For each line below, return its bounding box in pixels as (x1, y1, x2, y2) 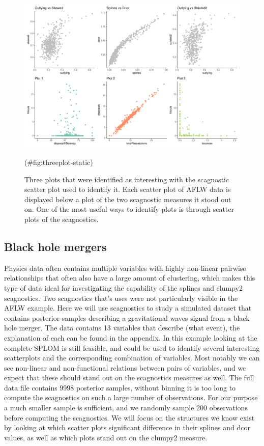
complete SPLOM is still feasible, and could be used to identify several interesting (4, 342, 260, 353)
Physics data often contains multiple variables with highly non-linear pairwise (4, 262, 246, 273)
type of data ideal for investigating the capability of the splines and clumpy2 (4, 282, 243, 293)
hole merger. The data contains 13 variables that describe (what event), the (4, 322, 240, 333)
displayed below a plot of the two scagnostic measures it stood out (24, 193, 231, 204)
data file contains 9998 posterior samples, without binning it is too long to (4, 382, 236, 393)
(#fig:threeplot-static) (24, 156, 93, 167)
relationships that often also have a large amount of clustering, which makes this (4, 272, 255, 283)
